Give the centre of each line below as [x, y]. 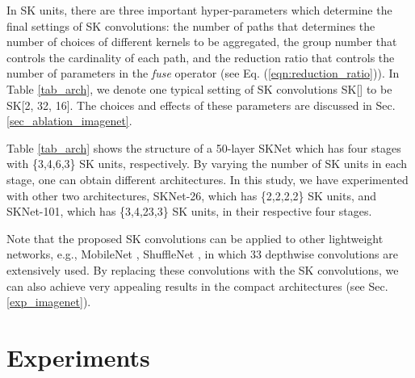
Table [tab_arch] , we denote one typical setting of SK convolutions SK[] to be [199, 88]
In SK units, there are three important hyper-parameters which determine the [199, 10]
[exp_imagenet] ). [49, 302]
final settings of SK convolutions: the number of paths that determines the [191, 25]
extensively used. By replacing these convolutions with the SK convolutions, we [203, 269]
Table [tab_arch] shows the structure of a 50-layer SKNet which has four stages [204, 147]
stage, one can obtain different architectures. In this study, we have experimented [207, 179]
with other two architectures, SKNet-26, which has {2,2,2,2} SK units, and [192, 195]
